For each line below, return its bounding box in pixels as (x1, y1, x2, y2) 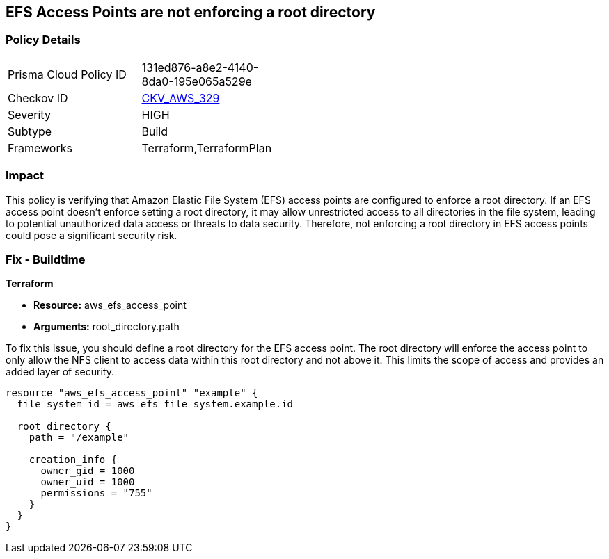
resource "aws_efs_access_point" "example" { (6, 387, 258, 399)
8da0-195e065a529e (141, 74, 252, 88)
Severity (8, 107, 51, 122)
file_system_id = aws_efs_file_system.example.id (17, 398, 294, 410)
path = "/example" (29, 432, 129, 444)
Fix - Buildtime (6, 252, 86, 266)
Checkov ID (8, 90, 68, 105)
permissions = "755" (40, 487, 152, 499)
